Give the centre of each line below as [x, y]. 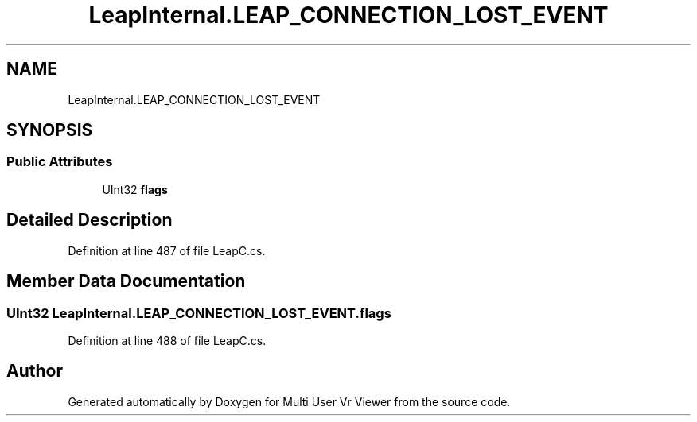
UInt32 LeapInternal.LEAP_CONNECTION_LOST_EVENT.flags [199, 313]
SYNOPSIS [50, 130]
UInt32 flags [135, 189]
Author [35, 371]
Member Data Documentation [126, 281]
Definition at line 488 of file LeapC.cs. [167, 340]
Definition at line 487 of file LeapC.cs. [167, 250]
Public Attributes [60, 162]
